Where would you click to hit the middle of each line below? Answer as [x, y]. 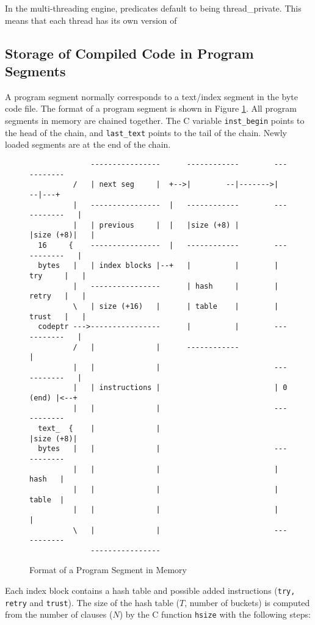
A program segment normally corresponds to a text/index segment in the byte [151, 96]
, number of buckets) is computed [247, 602]
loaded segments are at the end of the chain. [88, 144]
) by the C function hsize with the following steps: [215, 614]
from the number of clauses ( [59, 614]
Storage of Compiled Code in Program [129, 53]
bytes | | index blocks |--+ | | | [158, 266]
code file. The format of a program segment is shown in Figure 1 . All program [151, 108]
